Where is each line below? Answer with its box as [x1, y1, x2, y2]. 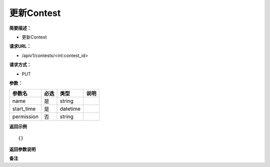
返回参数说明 [9, 146, 36, 152]
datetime [59, 105, 81, 112]
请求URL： [9, 43, 31, 49]
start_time [12, 105, 36, 112]
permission [12, 113, 38, 120]
